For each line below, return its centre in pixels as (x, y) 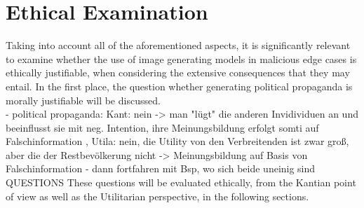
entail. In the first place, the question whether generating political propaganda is (179, 86)
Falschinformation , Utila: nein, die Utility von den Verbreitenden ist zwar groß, (177, 141)
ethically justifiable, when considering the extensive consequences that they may (178, 72)
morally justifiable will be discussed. (83, 100)
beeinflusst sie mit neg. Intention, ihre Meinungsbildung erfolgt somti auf (162, 127)
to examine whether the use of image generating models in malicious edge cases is (181, 58)
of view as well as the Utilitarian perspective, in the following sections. (157, 196)
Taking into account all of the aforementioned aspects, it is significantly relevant (178, 45)
